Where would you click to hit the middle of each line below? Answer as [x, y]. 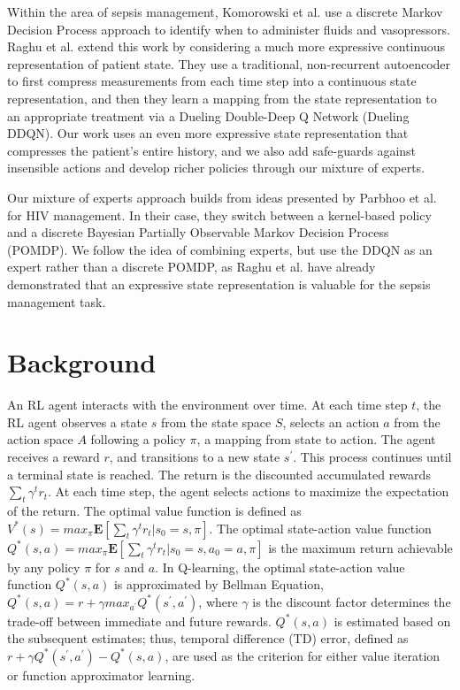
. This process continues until [372, 456]
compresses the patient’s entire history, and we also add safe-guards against [212, 150]
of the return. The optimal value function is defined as [154, 510]
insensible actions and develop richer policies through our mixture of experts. [216, 168]
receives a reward [54, 456]
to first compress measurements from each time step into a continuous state [212, 81]
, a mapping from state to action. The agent [316, 439]
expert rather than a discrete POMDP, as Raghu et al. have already [192, 267]
